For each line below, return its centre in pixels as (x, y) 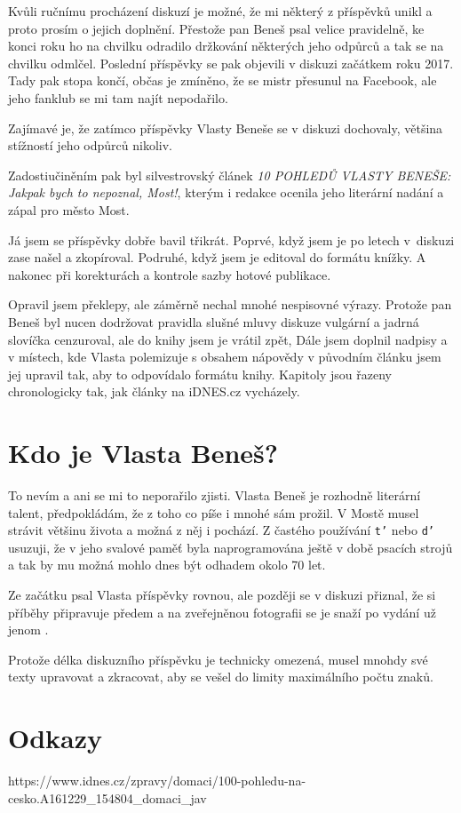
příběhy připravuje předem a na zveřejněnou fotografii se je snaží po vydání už (222, 612)
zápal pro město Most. (69, 209)
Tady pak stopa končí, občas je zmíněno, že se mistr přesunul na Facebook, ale (223, 80)
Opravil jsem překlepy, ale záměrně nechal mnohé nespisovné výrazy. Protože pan (230, 304)
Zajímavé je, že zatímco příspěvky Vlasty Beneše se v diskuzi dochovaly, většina (226, 128)
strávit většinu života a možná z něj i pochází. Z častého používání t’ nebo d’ (222, 530)
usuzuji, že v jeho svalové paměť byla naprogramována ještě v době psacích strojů (230, 547)
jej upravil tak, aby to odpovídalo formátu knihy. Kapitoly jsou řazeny (200, 374)
